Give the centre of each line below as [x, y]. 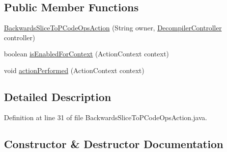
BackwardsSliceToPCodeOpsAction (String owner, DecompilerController [113, 28]
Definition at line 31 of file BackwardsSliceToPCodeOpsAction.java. [106, 117]
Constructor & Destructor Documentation [114, 143]
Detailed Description [58, 96]
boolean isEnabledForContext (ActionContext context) [86, 54]
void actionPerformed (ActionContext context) [74, 70]
